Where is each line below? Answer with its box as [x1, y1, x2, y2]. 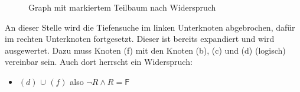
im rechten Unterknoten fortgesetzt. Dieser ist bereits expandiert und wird [5, 32, 275, 45]
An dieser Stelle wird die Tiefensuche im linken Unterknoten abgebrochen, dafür [5, 21, 295, 33]
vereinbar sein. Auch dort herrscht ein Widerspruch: [5, 55, 193, 68]
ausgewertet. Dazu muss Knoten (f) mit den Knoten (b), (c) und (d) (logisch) [5, 44, 286, 56]
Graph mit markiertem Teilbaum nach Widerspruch [28, 1, 216, 13]
